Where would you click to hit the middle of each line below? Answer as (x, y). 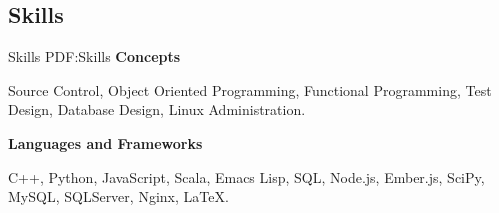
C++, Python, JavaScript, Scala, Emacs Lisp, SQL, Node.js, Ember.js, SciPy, (246, 176)
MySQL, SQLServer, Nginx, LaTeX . (118, 196)
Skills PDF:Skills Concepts (94, 56)
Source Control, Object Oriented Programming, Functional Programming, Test (250, 89)
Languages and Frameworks (105, 142)
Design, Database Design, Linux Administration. (157, 109)
